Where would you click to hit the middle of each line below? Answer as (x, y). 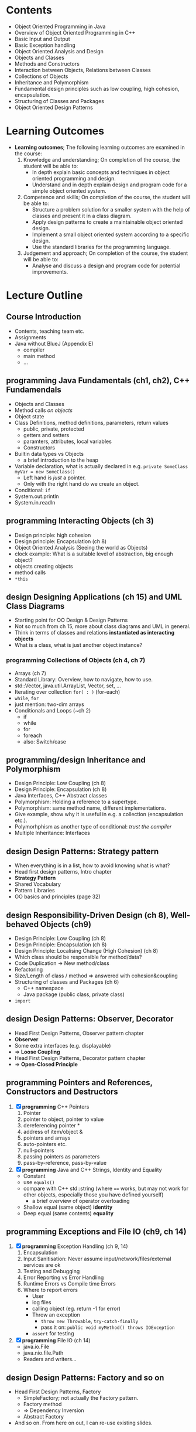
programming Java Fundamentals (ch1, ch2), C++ (98, 381)
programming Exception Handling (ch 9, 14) (75, 1246)
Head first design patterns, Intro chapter (63, 872)
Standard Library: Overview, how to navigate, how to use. (84, 679)
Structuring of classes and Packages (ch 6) (67, 982)
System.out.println (37, 496)
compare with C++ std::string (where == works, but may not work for (106, 1188)
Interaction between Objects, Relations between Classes (82, 70)
